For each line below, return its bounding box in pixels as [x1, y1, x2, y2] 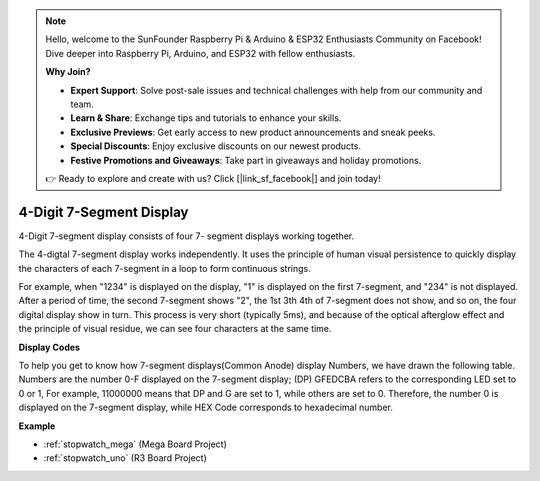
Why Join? [45, 66, 91, 78]
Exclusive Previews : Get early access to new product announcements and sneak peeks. [70, 126, 436, 138]
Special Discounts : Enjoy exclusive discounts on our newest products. [70, 140, 362, 152]
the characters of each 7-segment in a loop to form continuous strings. [18, 262, 311, 274]
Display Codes [18, 341, 80, 353]
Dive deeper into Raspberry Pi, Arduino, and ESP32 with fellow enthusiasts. [45, 47, 356, 59]
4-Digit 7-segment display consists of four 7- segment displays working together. [18, 230, 355, 242]
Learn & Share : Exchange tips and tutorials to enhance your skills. [70, 112, 342, 124]
